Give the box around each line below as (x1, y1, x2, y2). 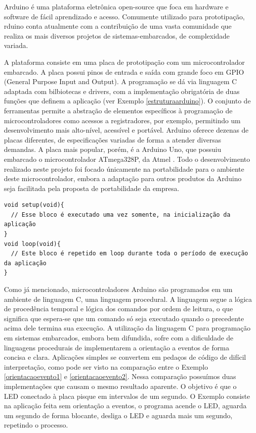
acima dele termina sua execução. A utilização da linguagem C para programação (4, 323, 251, 333)
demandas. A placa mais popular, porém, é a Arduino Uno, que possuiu (4, 144, 221, 154)
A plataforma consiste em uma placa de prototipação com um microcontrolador (4, 56, 245, 67)
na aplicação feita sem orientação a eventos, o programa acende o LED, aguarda (4, 400, 247, 411)
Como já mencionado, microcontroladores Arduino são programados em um (4, 284, 233, 294)
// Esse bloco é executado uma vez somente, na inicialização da (11, 211, 231, 218)
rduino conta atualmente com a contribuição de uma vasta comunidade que (4, 21, 232, 31)
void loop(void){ (4, 240, 61, 247)
